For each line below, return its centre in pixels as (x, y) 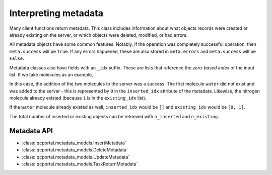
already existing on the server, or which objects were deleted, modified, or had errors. (98, 35)
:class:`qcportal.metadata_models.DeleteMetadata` (75, 150)
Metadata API (31, 131)
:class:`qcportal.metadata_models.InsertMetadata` (74, 143)
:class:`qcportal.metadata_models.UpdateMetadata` (76, 157)
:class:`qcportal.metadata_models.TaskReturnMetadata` (80, 164)
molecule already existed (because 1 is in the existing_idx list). (78, 98)
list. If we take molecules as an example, (51, 74)
